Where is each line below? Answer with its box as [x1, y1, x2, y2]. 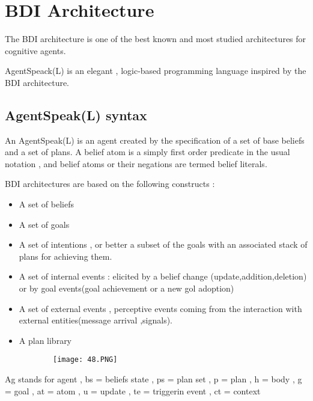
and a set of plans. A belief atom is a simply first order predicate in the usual [5, 145, 290, 158]
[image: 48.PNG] [53, 355, 118, 364]
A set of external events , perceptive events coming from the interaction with [19, 302, 302, 314]
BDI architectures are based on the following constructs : [5, 177, 215, 190]
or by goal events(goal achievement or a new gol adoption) [19, 282, 234, 295]
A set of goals [19, 218, 70, 230]
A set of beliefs [19, 198, 74, 210]
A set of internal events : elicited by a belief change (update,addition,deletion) [19, 270, 307, 283]
